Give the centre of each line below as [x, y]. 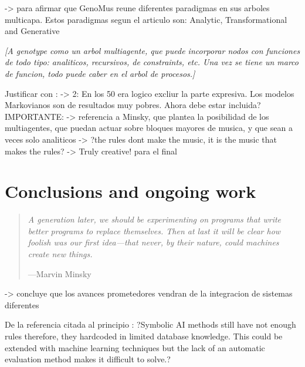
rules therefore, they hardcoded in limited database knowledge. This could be [144, 336]
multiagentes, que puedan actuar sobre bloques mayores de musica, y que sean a [149, 128]
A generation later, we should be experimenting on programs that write [155, 219]
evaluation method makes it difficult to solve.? [88, 359]
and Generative [32, 31]
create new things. [60, 254]
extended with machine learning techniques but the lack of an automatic [135, 347]
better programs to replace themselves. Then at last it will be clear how [154, 230]
